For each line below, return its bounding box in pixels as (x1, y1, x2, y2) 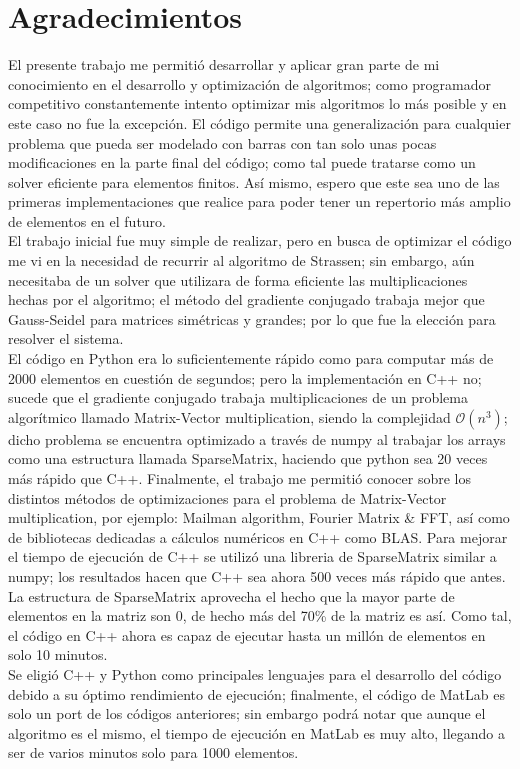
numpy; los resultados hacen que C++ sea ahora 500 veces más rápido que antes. (8, 565, 506, 586)
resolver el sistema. (8, 328, 124, 349)
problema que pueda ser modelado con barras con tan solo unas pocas (8, 132, 437, 153)
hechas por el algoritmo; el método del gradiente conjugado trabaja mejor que (8, 289, 485, 310)
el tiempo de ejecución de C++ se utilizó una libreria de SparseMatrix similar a (8, 546, 497, 567)
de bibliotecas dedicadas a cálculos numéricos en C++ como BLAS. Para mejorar (8, 526, 508, 547)
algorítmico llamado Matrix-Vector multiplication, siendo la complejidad (8, 406, 451, 427)
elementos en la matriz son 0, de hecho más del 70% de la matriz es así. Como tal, (8, 605, 512, 626)
